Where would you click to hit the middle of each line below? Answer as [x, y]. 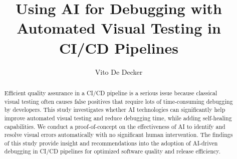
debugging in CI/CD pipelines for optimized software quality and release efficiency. [112, 151]
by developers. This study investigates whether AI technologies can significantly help [115, 110]
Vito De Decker [119, 71]
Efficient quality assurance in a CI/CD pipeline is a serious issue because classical [111, 93]
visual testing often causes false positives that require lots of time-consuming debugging [118, 101]
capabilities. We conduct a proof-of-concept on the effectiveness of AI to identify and [115, 126]
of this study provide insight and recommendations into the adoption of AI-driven [111, 143]
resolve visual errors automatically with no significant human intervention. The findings [118, 135]
